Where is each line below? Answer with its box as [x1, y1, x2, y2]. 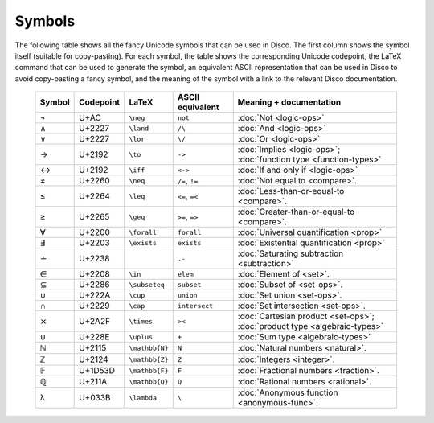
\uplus [129, 332, 153, 341]
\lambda [129, 393, 157, 402]
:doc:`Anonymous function [237, 387, 338, 398]
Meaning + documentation [237, 97, 342, 108]
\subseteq [129, 280, 165, 289]
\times [129, 317, 153, 326]
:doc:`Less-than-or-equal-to [237, 186, 345, 197]
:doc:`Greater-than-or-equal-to [237, 206, 355, 217]
